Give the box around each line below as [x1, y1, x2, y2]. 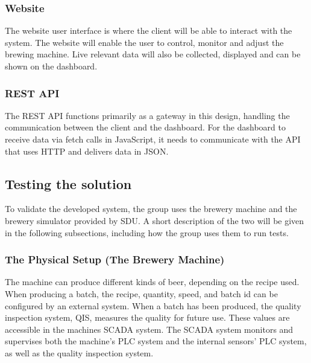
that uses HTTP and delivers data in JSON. [5, 144, 169, 157]
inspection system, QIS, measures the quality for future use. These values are [5, 311, 290, 324]
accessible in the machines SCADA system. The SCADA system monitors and [5, 323, 294, 335]
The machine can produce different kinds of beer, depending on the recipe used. [5, 275, 300, 288]
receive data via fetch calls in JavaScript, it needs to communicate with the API [5, 133, 301, 145]
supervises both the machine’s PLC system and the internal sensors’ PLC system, [5, 335, 307, 347]
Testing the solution [5, 174, 132, 193]
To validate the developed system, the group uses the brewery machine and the [5, 202, 297, 215]
